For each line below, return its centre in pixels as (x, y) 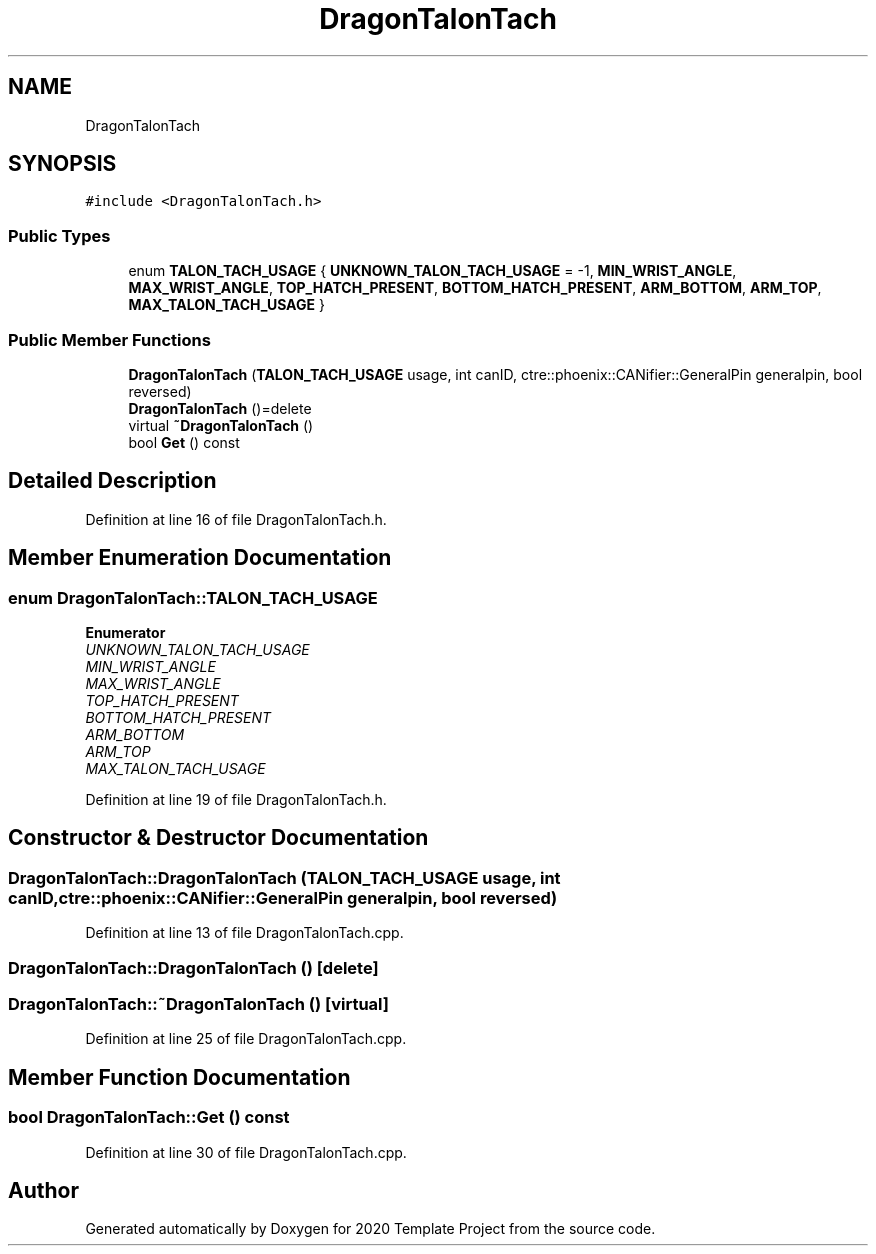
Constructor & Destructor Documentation (218, 838)
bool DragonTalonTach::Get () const (149, 1117)
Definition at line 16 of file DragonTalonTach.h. (236, 519)
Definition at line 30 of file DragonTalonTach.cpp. (246, 1152)
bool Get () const (184, 442)
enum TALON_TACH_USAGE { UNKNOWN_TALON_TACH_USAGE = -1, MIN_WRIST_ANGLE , (432, 271)
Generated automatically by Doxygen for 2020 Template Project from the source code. (370, 1229)
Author (43, 1190)
